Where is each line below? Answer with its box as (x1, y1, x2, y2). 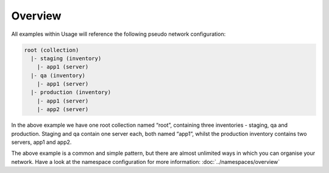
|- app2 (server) (37, 106, 89, 113)
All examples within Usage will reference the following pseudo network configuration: (11, 30, 226, 38)
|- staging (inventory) (30, 55, 102, 62)
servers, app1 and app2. (11, 138, 72, 146)
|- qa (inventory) (30, 72, 85, 79)
